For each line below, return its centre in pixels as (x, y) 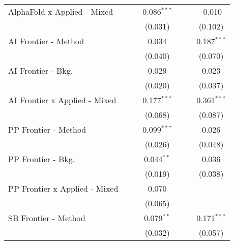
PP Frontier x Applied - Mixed (63, 188)
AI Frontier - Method (46, 41)
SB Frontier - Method (47, 218)
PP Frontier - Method (47, 129)
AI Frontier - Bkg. (41, 70)
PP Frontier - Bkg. (42, 159)
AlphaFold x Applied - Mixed (61, 11)
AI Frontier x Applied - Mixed (62, 100)
